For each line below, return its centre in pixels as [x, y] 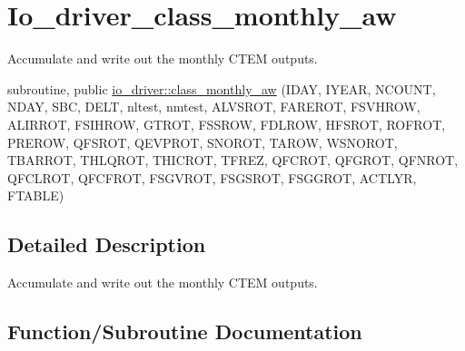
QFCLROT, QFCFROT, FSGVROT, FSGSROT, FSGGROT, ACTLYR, [212, 177]
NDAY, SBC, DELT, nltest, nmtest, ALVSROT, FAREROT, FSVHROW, [214, 107]
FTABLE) [36, 195]
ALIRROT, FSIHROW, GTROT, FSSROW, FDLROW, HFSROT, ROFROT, [227, 124]
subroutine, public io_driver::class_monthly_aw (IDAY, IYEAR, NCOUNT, [222, 88]
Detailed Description [107, 244]
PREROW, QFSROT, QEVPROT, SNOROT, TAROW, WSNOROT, [203, 142]
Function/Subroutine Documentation [185, 331]
